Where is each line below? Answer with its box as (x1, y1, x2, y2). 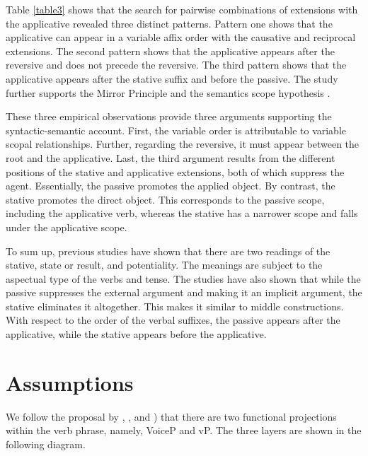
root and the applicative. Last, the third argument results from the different (6, 150, 335, 165)
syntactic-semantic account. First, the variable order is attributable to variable (6, 122, 347, 137)
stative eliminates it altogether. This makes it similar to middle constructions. (6, 298, 344, 313)
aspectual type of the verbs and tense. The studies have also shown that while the (6, 271, 361, 286)
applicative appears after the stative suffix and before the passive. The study (6, 71, 338, 86)
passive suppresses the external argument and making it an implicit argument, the (6, 285, 362, 300)
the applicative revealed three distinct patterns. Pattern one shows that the (6, 16, 333, 30)
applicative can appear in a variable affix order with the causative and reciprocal (6, 30, 356, 45)
